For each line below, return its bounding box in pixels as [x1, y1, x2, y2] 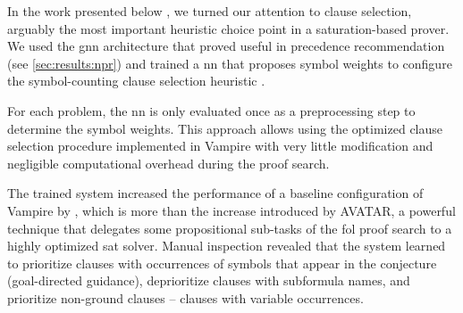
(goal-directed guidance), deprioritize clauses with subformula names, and [7, 271, 410, 290]
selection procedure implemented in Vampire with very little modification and [7, 136, 434, 155]
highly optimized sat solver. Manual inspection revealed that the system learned [7, 236, 446, 255]
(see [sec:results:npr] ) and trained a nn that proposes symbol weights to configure [7, 54, 452, 72]
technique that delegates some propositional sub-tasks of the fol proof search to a [7, 218, 452, 237]
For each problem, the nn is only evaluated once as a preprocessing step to [7, 101, 416, 119]
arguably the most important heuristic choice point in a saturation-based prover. [7, 19, 450, 37]
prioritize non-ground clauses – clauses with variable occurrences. [7, 288, 364, 307]
